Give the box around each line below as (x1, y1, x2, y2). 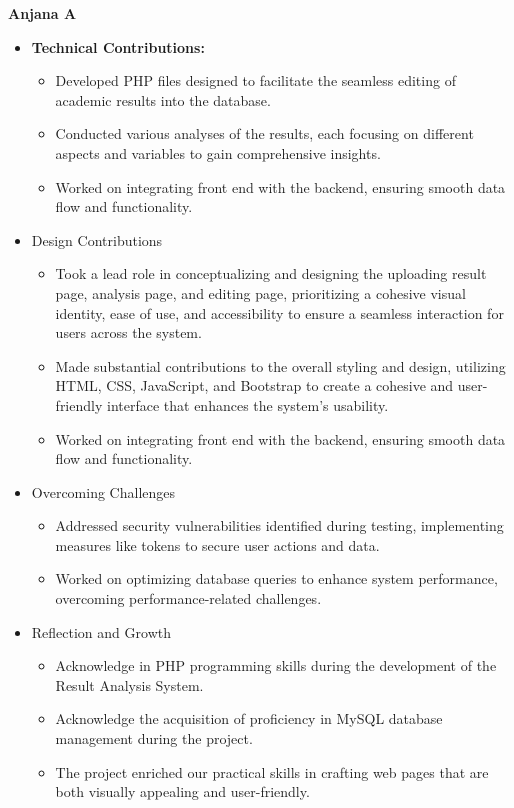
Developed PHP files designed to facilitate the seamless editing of (55, 70, 456, 91)
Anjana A (8, 3, 77, 23)
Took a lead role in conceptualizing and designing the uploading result (55, 263, 487, 284)
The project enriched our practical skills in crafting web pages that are (55, 761, 489, 782)
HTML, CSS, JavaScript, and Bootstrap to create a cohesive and (55, 375, 454, 396)
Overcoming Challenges (31, 481, 176, 502)
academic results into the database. (55, 89, 271, 110)
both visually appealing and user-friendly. (55, 781, 310, 802)
